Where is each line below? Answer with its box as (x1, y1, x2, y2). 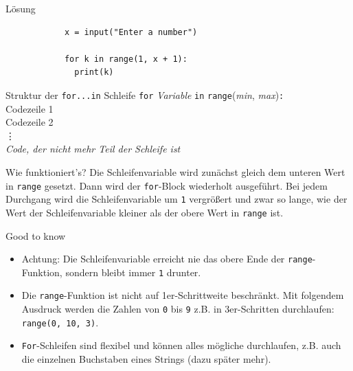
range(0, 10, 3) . (21, 315, 99, 329)
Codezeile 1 (5, 101, 54, 115)
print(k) (74, 67, 114, 78)
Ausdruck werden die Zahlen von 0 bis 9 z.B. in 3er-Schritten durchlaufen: (21, 302, 334, 316)
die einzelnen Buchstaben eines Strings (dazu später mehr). (21, 352, 271, 366)
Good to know (5, 228, 66, 243)
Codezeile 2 (5, 115, 54, 129)
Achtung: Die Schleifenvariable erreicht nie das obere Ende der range (21, 251, 312, 266)
